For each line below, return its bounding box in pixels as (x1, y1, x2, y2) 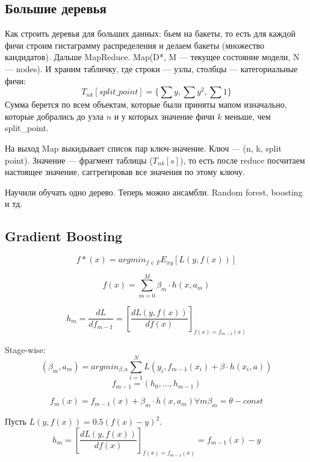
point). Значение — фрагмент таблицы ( (5, 153, 153, 166)
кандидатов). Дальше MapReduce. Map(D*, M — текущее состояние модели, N (5, 51, 300, 63)
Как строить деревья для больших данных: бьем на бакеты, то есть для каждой (5, 27, 296, 40)
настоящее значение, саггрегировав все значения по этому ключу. (5, 165, 245, 178)
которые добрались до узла (5, 109, 104, 122)
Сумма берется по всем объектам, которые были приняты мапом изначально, (5, 98, 287, 111)
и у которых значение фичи (114, 109, 215, 122)
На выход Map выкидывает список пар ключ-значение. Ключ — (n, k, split (5, 141, 282, 154)
